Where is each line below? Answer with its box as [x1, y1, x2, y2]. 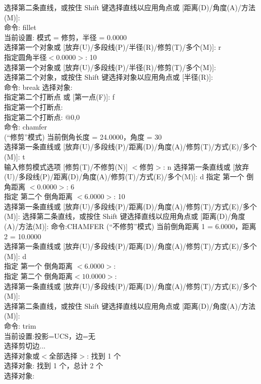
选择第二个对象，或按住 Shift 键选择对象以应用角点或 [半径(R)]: [4, 72, 213, 82]
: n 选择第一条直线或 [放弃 [163, 161, 249, 172]
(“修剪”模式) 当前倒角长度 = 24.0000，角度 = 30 [4, 131, 162, 142]
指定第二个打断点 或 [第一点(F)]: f [4, 91, 115, 102]
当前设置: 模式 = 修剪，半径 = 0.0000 [4, 31, 127, 42]
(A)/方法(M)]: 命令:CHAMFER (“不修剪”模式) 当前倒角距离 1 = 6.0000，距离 [4, 221, 256, 232]
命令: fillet [4, 22, 36, 33]
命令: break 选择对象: [4, 81, 72, 92]
